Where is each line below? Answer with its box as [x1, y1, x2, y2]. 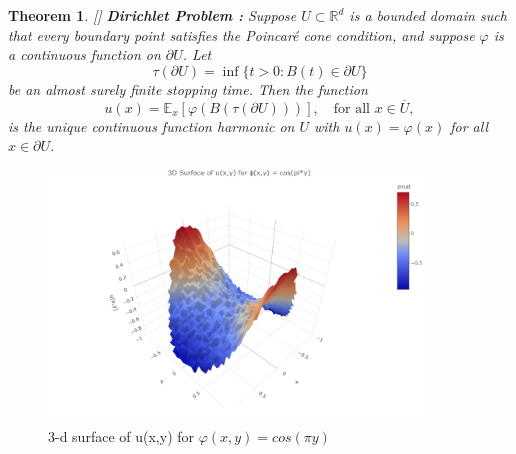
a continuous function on [8, 44, 161, 65]
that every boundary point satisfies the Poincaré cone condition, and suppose [8, 24, 475, 45]
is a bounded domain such [349, 5, 507, 25]
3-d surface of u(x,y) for [48, 425, 195, 446]
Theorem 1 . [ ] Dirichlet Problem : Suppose [8, 5, 297, 25]
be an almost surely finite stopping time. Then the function [8, 78, 368, 99]
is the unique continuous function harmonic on [8, 115, 295, 136]
